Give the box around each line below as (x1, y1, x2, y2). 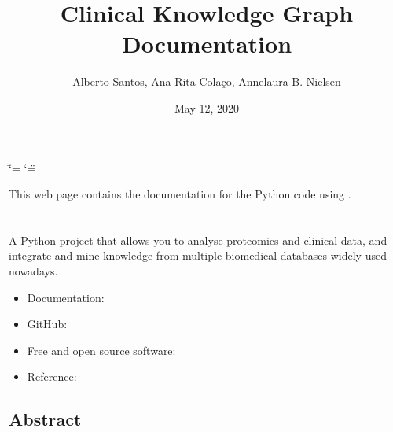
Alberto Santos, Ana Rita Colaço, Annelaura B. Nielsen (72, 73, 341, 90)
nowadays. (9, 263, 58, 279)
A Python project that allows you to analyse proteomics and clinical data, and (9, 231, 387, 248)
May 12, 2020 (174, 99, 240, 116)
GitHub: (27, 316, 68, 332)
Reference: (27, 368, 77, 385)
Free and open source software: (27, 342, 176, 358)
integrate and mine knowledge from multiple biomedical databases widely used (9, 247, 387, 264)
